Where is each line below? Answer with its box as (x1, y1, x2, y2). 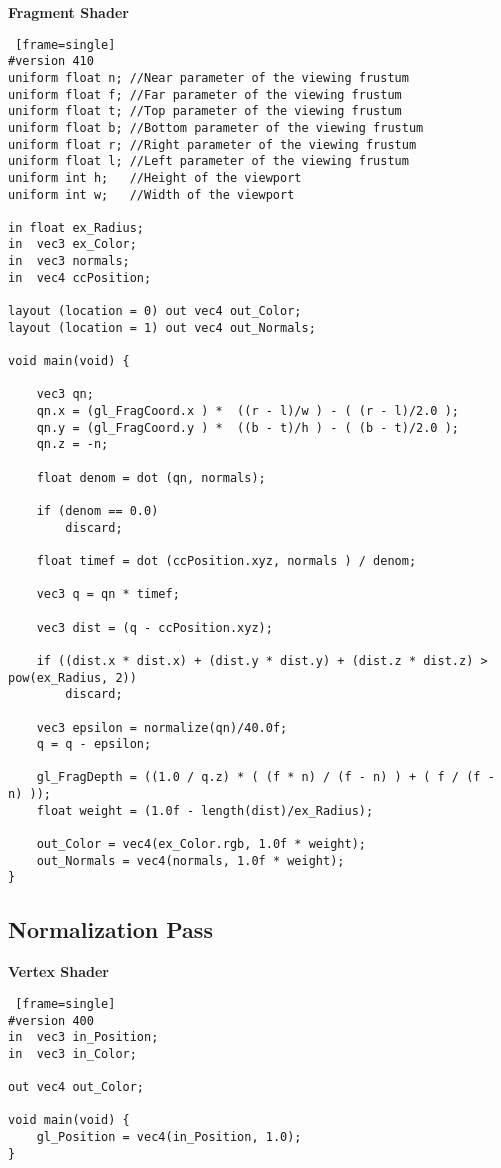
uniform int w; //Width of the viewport (8, 187, 295, 202)
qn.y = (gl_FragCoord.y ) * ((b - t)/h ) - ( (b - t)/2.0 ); (36, 420, 460, 435)
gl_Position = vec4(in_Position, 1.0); (36, 1130, 302, 1145)
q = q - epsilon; (36, 737, 152, 752)
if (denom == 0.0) (36, 503, 159, 518)
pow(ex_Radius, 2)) (8, 670, 137, 685)
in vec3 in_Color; (8, 1046, 137, 1061)
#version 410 (8, 54, 94, 69)
